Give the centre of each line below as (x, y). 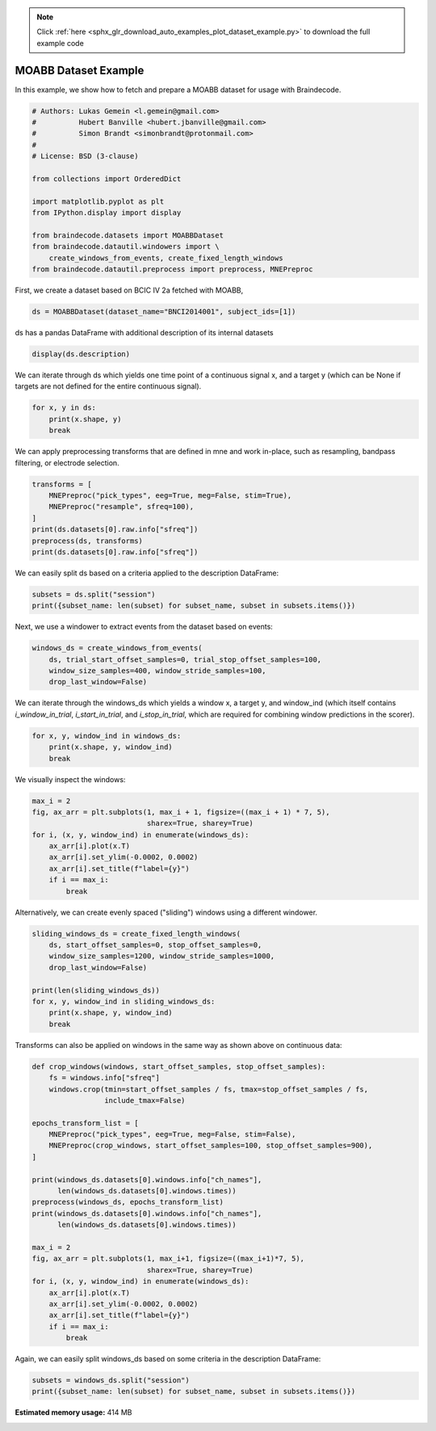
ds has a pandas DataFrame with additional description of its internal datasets (144, 333)
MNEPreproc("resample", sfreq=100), (121, 507)
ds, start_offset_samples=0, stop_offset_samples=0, (155, 945)
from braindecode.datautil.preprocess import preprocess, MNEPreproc (172, 269)
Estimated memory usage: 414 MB (73, 1412)
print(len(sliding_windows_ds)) (96, 990)
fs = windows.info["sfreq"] (105, 1078)
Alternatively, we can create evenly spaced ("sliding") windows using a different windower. (166, 912)
